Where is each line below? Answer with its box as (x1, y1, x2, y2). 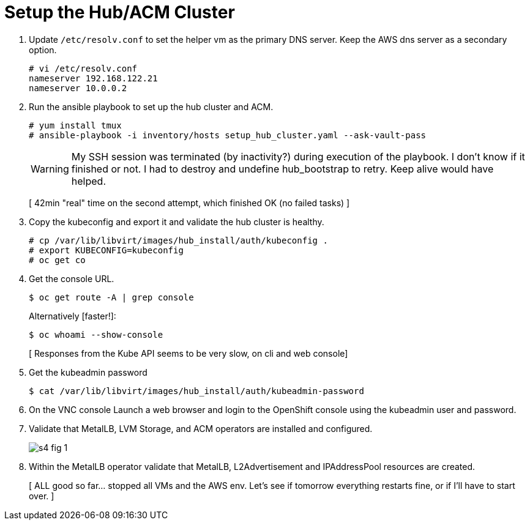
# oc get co (29, 255, 86, 265)
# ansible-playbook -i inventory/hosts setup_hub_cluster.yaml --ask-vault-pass (29, 130, 427, 140)
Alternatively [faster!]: (29, 310, 116, 321)
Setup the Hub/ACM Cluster (4, 2, 235, 23)
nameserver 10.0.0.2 (29, 83, 127, 93)
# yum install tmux (29, 120, 122, 130)
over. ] (29, 490, 54, 501)
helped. (71, 174, 106, 187)
